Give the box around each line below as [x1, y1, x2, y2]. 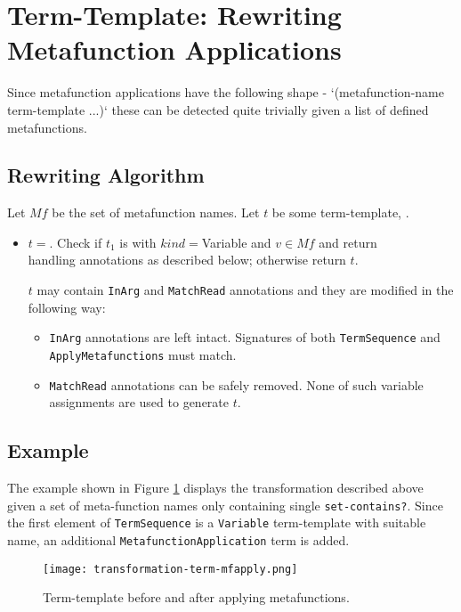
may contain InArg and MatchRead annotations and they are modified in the [36, 281, 454, 299]
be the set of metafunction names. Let [52, 203, 260, 222]
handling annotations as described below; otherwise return [28, 250, 346, 269]
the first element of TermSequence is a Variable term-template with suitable [7, 513, 426, 532]
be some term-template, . [271, 203, 409, 222]
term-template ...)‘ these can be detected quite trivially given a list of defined [7, 100, 429, 118]
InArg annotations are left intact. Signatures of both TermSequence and [49, 328, 441, 347]
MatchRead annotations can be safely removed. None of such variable [49, 375, 424, 394]
